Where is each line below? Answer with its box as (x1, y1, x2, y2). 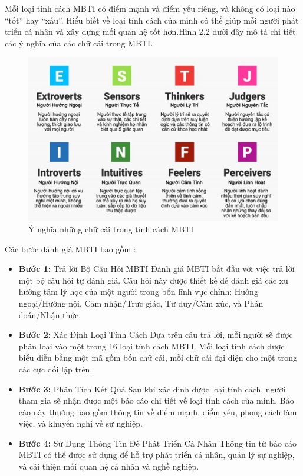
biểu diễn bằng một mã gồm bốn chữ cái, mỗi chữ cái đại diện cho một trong (18, 351, 297, 364)
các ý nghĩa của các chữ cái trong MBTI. (5, 36, 153, 49)
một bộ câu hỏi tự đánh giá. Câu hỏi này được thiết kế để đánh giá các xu (18, 274, 288, 286)
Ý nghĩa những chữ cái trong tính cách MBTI (28, 222, 194, 235)
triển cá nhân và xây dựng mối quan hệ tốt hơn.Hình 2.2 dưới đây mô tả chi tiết (5, 25, 296, 38)
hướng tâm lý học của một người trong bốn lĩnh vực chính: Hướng (18, 285, 258, 298)
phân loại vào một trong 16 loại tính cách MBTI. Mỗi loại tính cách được (18, 339, 285, 352)
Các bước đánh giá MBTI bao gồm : (5, 242, 136, 255)
